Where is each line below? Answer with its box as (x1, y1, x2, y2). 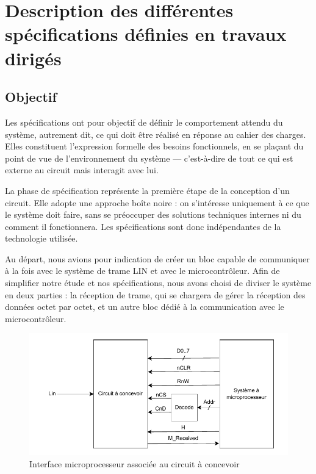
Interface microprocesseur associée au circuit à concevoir (29, 457, 240, 470)
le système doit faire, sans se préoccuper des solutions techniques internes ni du (5, 208, 301, 221)
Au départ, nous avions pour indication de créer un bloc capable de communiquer (5, 252, 310, 265)
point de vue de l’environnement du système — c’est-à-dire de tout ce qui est (5, 151, 293, 164)
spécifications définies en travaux (5, 21, 287, 46)
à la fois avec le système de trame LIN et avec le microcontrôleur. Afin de (5, 264, 280, 277)
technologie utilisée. (5, 232, 78, 245)
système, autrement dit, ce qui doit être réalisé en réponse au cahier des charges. (5, 127, 306, 140)
